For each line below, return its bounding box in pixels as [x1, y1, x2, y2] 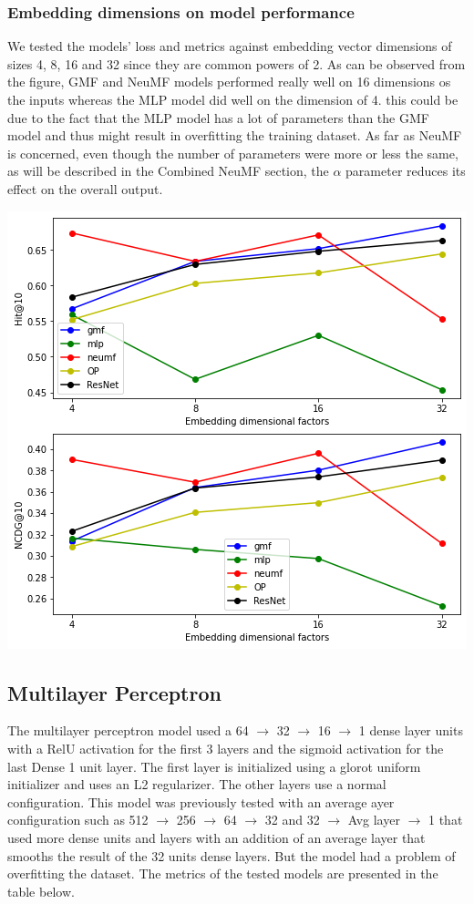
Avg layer [347, 810, 400, 829]
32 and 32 [264, 810, 320, 829]
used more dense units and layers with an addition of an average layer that [7, 827, 426, 847]
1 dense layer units [358, 721, 463, 740]
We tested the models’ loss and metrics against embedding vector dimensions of [7, 36, 452, 56]
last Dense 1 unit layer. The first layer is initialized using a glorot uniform [7, 756, 421, 776]
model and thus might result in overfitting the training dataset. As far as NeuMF [7, 126, 462, 145]
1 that [428, 810, 463, 829]
